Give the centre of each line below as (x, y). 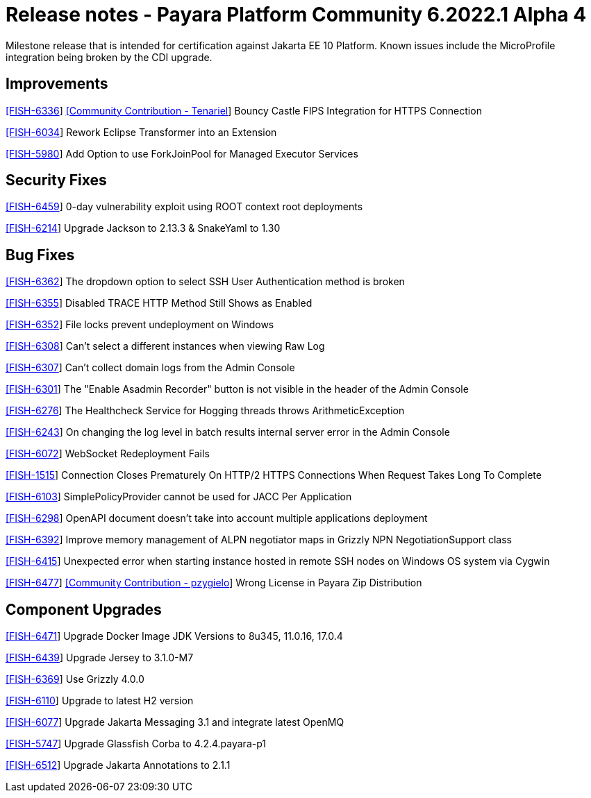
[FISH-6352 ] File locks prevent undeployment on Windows (140, 325)
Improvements (57, 84)
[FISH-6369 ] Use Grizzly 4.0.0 (75, 679)
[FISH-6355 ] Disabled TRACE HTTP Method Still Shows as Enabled (159, 303)
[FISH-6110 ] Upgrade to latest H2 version (100, 701)
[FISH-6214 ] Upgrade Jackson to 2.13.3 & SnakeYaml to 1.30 (143, 228)
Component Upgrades (84, 609)
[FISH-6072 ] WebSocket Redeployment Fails (108, 454)
